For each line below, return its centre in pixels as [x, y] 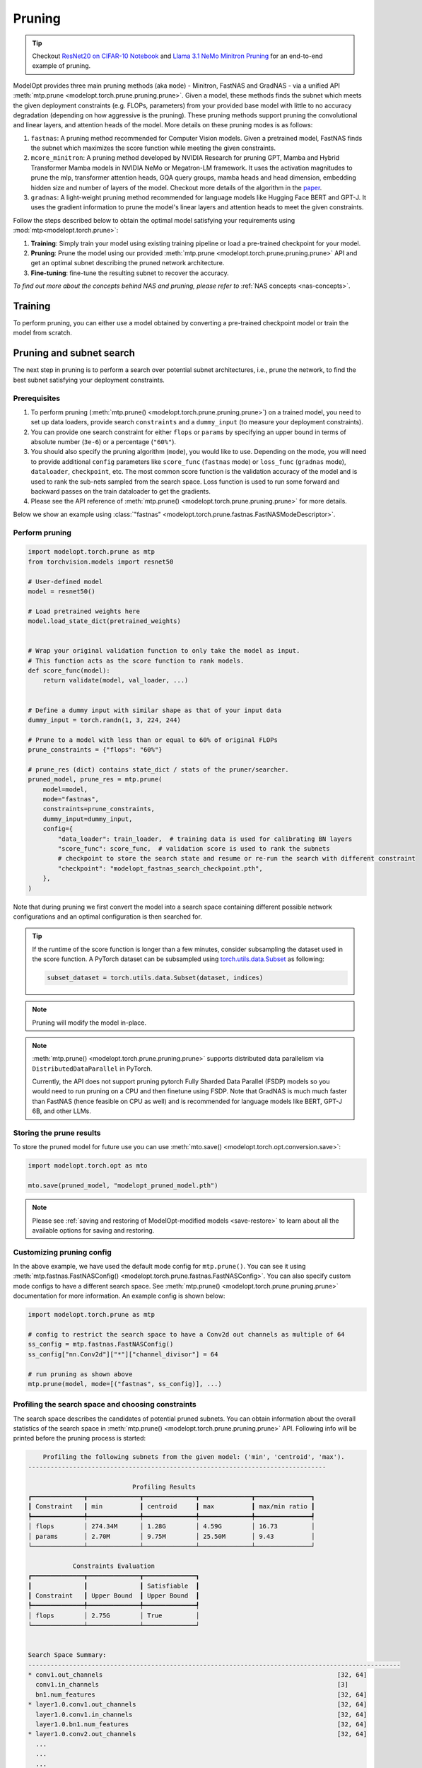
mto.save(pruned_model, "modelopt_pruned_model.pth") [123, 1186]
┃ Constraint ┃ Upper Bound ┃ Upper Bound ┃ [114, 1595]
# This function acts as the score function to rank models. [136, 661]
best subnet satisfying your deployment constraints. [89, 380]
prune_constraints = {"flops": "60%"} [95, 750]
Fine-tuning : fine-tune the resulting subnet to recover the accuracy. [130, 273]
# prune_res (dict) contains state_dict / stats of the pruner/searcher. [158, 769]
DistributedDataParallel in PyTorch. [92, 1069]
